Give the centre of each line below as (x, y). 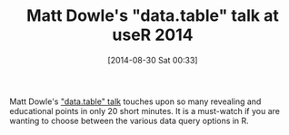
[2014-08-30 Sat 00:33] (153, 60)
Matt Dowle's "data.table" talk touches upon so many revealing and (135, 101)
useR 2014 (153, 35)
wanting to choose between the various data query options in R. (130, 121)
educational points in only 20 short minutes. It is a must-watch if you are (144, 111)
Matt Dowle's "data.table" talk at (153, 16)
